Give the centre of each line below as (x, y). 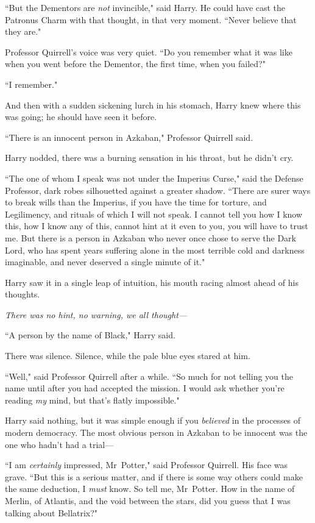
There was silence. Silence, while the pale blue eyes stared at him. (128, 356)
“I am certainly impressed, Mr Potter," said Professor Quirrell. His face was (147, 465)
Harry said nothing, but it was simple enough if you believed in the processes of (153, 420)
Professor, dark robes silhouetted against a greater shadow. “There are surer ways (158, 190)
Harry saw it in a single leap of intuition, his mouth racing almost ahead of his (152, 282)
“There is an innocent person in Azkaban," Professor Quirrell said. (129, 137)
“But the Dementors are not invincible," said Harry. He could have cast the (145, 7)
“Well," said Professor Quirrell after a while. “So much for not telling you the (149, 376)
